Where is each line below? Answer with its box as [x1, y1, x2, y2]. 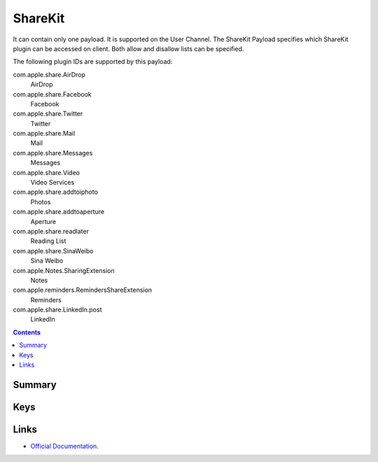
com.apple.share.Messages [13, 148, 93, 157]
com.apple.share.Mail [13, 129, 76, 138]
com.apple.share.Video [13, 168, 80, 176]
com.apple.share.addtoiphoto [13, 188, 98, 196]
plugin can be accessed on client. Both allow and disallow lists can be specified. [13, 44, 244, 52]
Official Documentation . [30, 442, 99, 450]
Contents [13, 328, 41, 336]
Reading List [30, 237, 66, 245]
